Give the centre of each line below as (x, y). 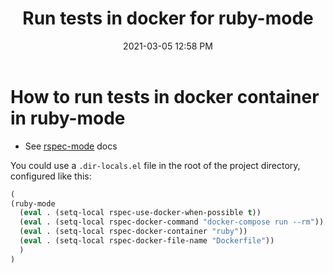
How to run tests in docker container (165, 96)
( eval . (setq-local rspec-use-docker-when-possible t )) (140, 213)
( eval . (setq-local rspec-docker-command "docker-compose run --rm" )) (172, 222)
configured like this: (51, 176)
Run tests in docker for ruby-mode (168, 18)
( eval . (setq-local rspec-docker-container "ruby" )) (133, 232)
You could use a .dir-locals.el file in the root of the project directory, (155, 165)
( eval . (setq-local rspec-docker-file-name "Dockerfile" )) (147, 241)
